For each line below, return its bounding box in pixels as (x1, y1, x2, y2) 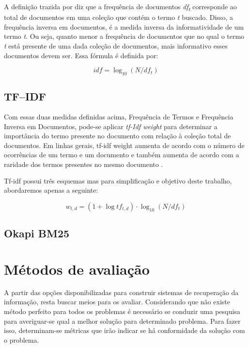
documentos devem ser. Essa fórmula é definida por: (4, 50, 158, 60)
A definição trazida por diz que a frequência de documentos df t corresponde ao (4, 1, 237, 13)
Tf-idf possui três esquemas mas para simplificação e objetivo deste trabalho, (4, 175, 232, 185)
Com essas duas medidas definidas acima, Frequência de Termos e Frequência (4, 112, 233, 122)
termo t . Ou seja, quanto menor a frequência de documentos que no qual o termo (4, 31, 245, 41)
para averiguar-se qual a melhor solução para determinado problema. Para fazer (4, 315, 241, 326)
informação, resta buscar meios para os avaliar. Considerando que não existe (4, 297, 230, 307)
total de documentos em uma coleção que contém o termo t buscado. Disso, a (4, 12, 233, 22)
